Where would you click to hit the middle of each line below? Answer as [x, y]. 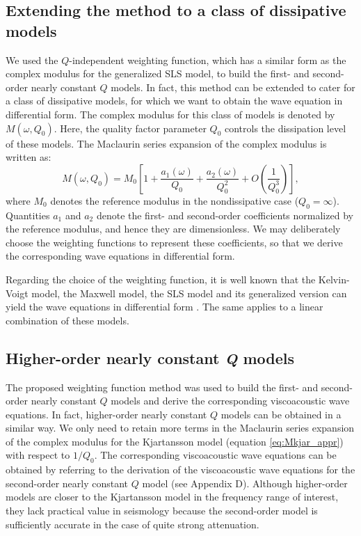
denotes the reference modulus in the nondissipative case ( [175, 200]
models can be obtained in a [281, 414]
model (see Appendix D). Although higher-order [245, 483]
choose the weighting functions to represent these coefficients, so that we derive [174, 242]
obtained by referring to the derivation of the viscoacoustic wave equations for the [180, 470]
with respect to [38, 455]
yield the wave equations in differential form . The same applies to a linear [165, 307]
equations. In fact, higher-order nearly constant [106, 414]
